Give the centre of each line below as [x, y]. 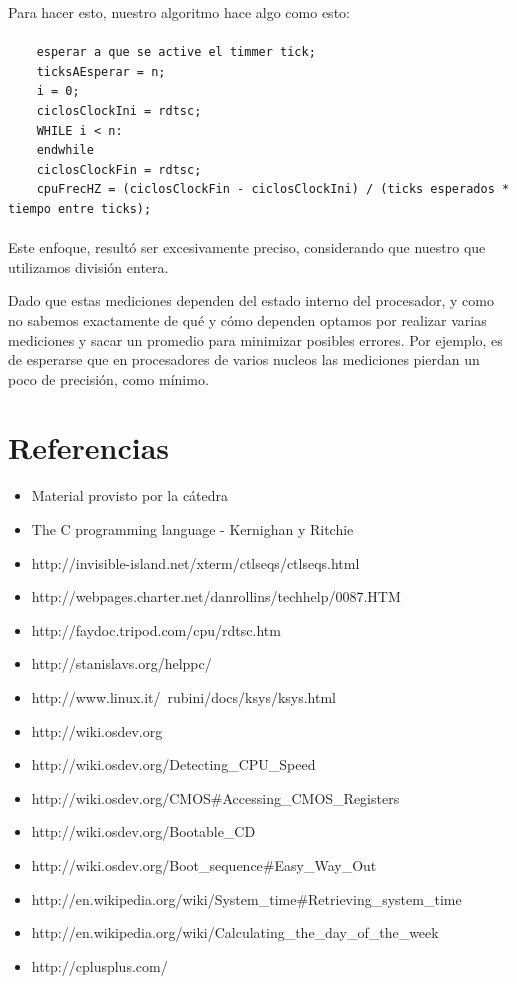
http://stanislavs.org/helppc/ [121, 663]
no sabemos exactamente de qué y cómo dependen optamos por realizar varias [247, 319]
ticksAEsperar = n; [101, 71]
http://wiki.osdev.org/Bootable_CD [143, 831]
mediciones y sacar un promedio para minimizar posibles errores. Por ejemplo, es [255, 339]
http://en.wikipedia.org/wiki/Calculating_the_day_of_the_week [235, 932]
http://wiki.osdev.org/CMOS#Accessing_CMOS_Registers [215, 797]
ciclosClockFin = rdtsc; [119, 169]
